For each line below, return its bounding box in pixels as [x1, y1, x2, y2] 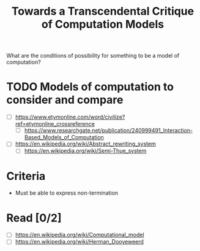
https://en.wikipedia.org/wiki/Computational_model [15, 231, 145, 239]
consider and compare [6, 93, 124, 107]
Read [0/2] [6, 210, 62, 225]
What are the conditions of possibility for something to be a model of [6, 52, 180, 60]
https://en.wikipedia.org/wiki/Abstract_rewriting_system [15, 140, 156, 148]
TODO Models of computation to [6, 80, 174, 94]
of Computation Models [41, 17, 165, 31]
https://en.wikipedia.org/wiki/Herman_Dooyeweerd [15, 238, 144, 245]
